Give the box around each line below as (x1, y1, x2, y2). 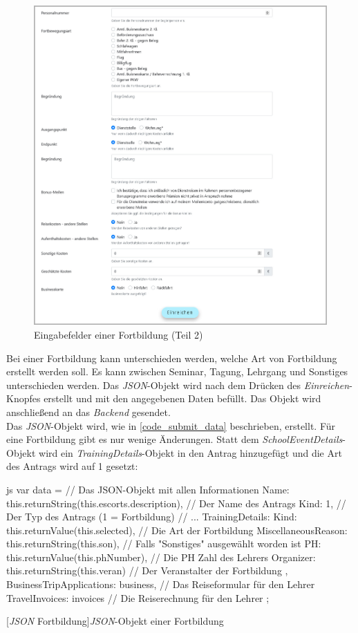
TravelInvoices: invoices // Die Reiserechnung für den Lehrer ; (6, 590, 270, 605)
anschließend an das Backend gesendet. (6, 404, 171, 419)
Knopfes (6, 391, 41, 406)
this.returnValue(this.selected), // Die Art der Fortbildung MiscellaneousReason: (6, 522, 348, 537)
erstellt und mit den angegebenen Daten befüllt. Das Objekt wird (44, 391, 321, 406)
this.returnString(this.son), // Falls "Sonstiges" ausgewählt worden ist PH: (6, 536, 321, 551)
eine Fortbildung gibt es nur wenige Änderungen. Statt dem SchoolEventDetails (6, 432, 343, 446)
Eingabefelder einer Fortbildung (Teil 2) (34, 327, 203, 341)
